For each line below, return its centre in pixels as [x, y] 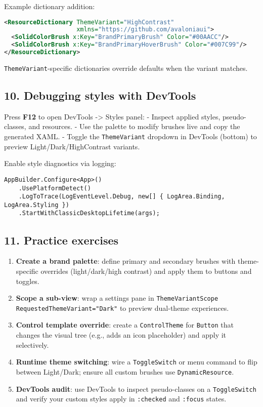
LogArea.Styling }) [37, 205]
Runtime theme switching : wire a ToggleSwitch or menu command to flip [137, 362]
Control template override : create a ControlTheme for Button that [125, 325]
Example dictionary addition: [50, 6]
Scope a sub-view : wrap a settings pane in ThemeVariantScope [117, 298]
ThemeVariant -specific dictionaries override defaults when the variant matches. [126, 68]
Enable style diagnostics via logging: [60, 163]
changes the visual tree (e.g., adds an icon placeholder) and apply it [121, 335]
